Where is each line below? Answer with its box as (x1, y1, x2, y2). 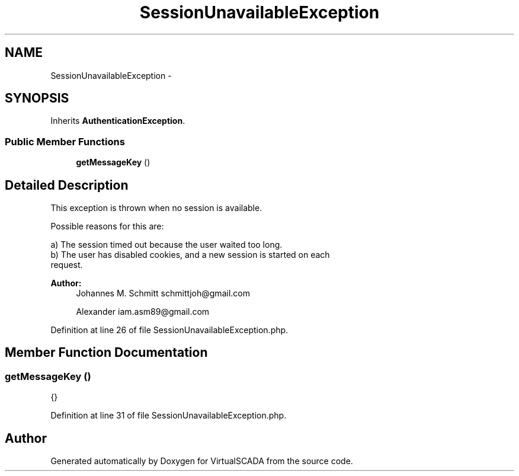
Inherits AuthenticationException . (50, 116, 185, 126)
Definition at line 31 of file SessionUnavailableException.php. (50, 410, 287, 421)
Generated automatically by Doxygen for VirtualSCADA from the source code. (50, 456, 353, 467)
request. (50, 260, 83, 270)
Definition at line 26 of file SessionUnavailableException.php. (50, 325, 289, 336)
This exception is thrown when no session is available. (50, 203, 262, 213)
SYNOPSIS (5, 91, 69, 106)
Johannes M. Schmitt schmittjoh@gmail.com (76, 288, 250, 299)
